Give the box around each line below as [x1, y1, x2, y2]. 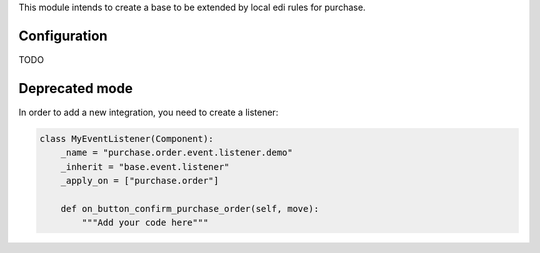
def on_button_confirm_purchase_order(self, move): [60, 203, 320, 214]
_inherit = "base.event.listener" [60, 161, 230, 172]
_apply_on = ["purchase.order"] [60, 175, 220, 186]
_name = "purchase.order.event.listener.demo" [60, 147, 294, 159]
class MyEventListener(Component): [39, 133, 214, 144]
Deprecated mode [18, 80, 134, 97]
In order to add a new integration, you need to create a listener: [18, 106, 279, 118]
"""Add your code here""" [81, 217, 209, 229]
